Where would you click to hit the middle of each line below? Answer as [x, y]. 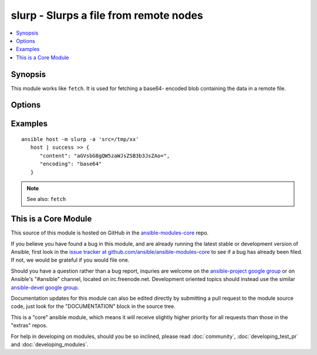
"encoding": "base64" [71, 164]
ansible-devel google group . [45, 287]
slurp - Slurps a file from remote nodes [107, 15]
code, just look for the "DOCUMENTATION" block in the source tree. [93, 306]
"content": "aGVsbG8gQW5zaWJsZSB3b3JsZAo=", [105, 155]
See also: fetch [46, 199]
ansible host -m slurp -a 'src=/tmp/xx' [80, 139]
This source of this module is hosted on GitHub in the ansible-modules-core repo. [110, 233]
